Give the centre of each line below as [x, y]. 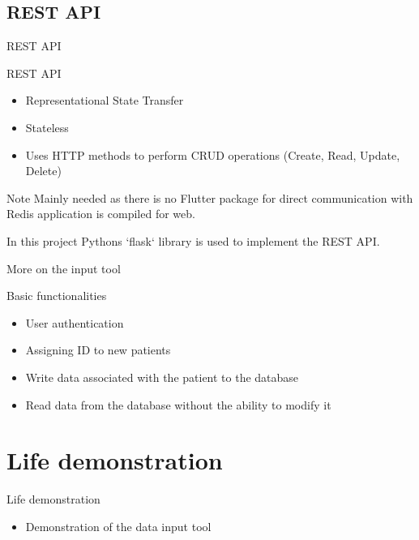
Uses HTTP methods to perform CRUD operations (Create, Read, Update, [213, 154]
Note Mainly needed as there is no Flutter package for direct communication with [210, 197]
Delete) [43, 171]
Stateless [47, 127]
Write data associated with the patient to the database [162, 377]
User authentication [75, 322]
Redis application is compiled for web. [101, 214]
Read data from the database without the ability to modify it [178, 404]
